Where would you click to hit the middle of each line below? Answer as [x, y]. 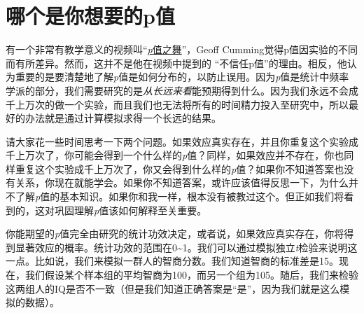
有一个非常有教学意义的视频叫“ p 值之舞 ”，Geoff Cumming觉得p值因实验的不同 [182, 49]
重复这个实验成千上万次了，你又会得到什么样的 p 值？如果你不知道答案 [175, 168]
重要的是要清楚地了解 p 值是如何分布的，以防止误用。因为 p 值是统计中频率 [182, 77]
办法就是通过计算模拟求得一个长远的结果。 [123, 118]
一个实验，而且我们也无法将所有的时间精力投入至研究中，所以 [206, 104]
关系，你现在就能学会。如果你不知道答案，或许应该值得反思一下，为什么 [182, 182]
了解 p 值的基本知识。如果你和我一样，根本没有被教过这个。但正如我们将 [180, 196]
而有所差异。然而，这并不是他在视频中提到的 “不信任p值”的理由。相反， [171, 63]
